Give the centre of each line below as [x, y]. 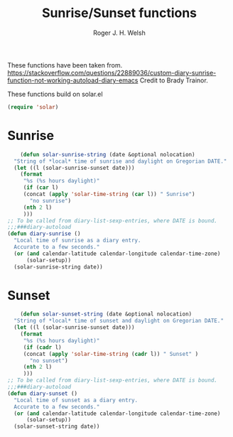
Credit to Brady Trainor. [174, 80]
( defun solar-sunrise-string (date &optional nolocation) [108, 154]
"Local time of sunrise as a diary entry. [77, 241]
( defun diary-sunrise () [44, 234]
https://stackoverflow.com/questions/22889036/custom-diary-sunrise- [112, 72]
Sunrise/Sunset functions [119, 13]
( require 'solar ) [33, 107]
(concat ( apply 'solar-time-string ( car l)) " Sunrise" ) [109, 194]
